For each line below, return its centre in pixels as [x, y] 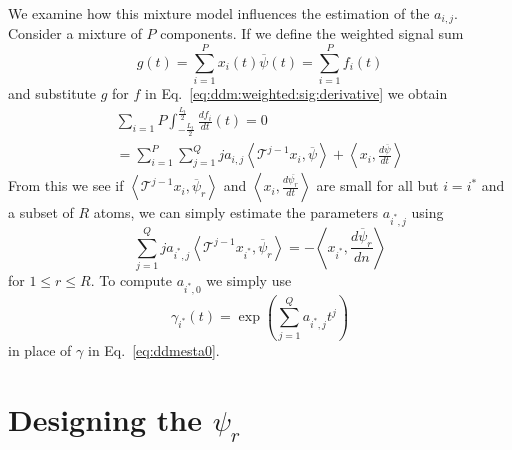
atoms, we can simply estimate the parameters [236, 212]
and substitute [52, 93]
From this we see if [66, 185]
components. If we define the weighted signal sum [312, 33]
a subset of [41, 212]
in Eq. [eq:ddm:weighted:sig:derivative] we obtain [296, 93]
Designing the [105, 418]
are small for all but [377, 185]
